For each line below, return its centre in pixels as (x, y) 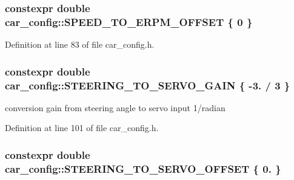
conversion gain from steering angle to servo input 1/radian (115, 107)
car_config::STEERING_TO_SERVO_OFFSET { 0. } (143, 168)
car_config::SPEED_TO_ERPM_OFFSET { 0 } (129, 21)
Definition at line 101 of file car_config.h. (82, 128)
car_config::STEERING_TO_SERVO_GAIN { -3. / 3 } (148, 85)
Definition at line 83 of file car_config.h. (80, 44)
